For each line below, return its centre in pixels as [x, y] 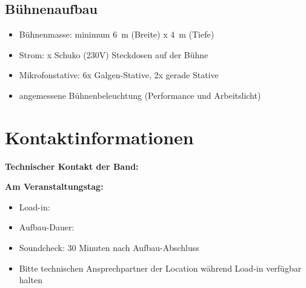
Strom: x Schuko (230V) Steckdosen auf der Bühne [114, 54]
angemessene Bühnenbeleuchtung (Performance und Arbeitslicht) [140, 95]
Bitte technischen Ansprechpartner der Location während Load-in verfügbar [160, 268]
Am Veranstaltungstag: [54, 186]
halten [31, 280]
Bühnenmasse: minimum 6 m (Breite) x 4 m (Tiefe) [117, 34]
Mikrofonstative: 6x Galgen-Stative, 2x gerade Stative [119, 75]
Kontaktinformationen [99, 137]
